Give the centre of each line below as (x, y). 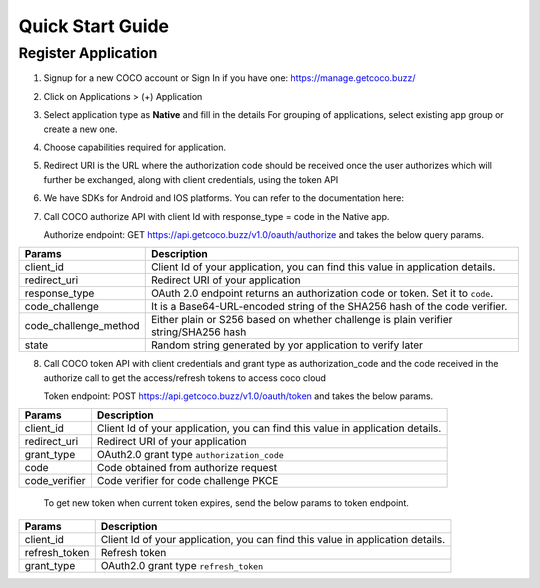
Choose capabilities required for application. (135, 147)
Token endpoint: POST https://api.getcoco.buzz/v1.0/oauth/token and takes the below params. (238, 396)
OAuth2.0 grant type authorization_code (190, 455)
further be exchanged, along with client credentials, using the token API (191, 179)
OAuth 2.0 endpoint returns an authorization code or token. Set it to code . (322, 293)
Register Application (88, 53)
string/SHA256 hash (198, 332)
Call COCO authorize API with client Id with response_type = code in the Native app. (216, 216)
